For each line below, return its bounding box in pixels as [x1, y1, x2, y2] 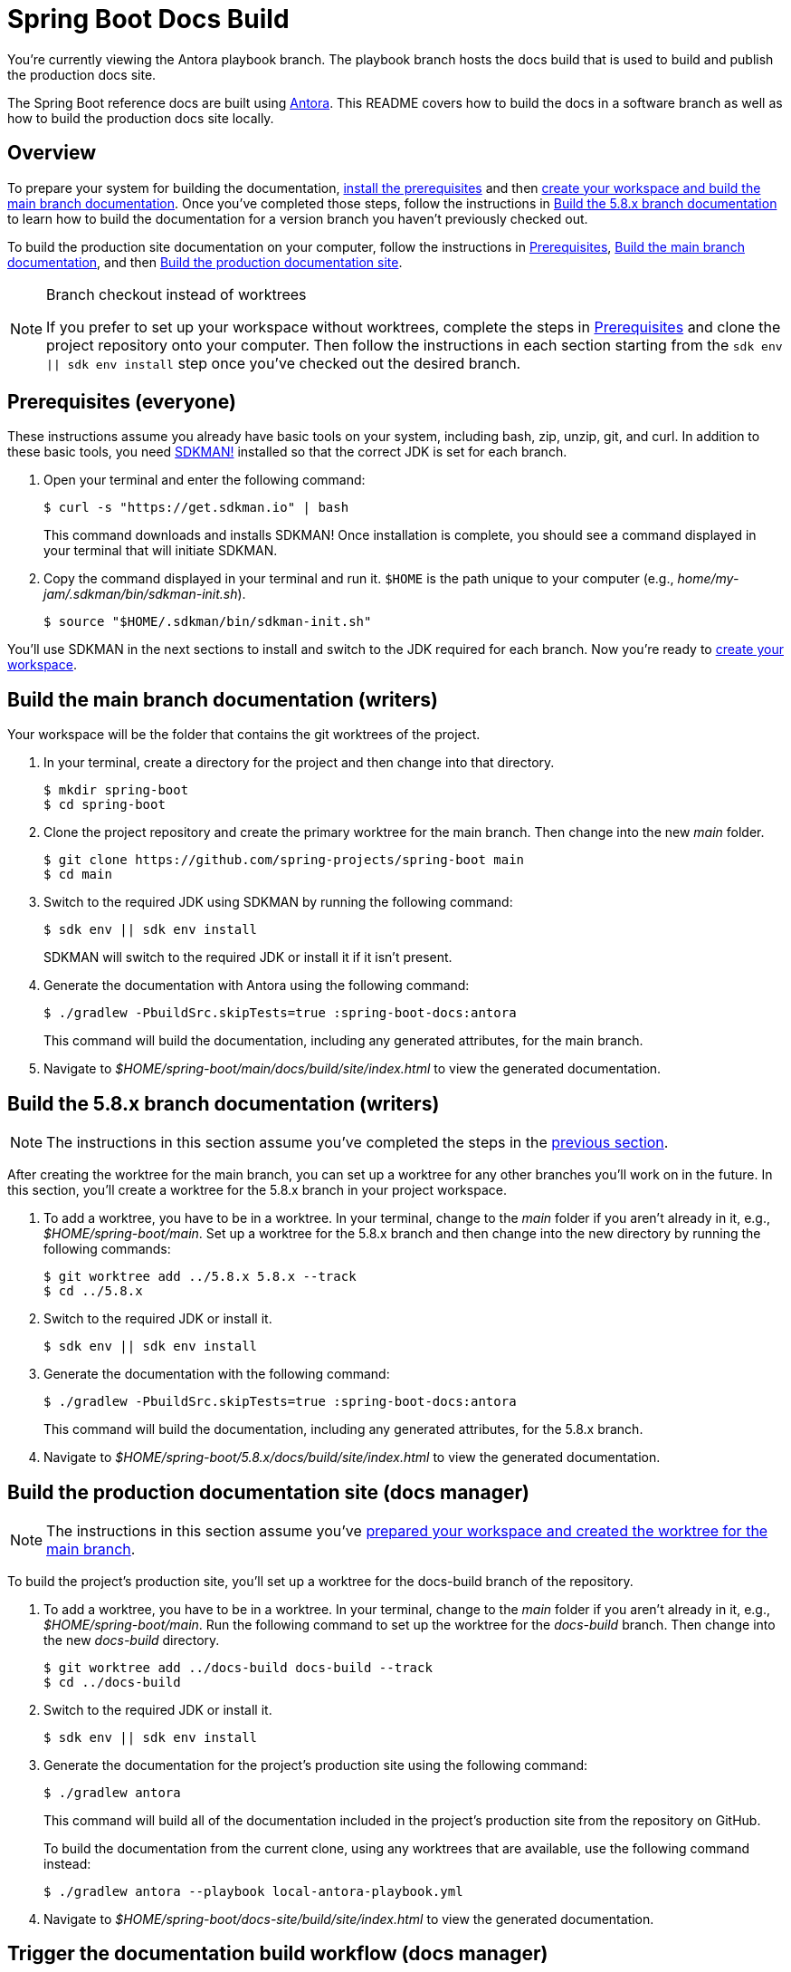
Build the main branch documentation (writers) [7, 688, 439, 711]
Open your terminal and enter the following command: [43, 472, 366, 488]
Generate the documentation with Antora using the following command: [43, 977, 470, 994]
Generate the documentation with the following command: [43, 1366, 390, 1382]
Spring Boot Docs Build [7, 4, 290, 34]
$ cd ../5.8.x [43, 1284, 143, 1299]
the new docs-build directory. [43, 1631, 220, 1648]
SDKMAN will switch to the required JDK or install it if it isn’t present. [43, 949, 453, 966]
